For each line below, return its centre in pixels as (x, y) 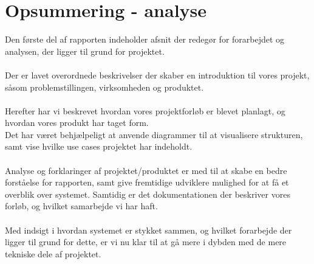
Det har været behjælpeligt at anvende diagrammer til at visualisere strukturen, (154, 134)
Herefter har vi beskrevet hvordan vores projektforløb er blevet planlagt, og (145, 110)
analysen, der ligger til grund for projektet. (85, 51)
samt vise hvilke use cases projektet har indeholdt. (99, 146)
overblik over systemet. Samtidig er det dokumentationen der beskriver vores (148, 194)
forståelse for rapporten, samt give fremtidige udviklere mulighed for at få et (147, 182)
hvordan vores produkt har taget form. (77, 123)
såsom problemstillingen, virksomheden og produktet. (104, 87)
